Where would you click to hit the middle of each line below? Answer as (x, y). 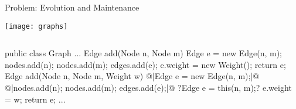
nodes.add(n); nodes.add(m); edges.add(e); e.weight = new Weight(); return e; (145, 64)
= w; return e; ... (35, 99)
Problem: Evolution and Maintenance (72, 7)
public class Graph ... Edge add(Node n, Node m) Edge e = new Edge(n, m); (144, 53)
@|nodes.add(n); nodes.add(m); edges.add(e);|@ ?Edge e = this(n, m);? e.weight (148, 88)
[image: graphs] (36, 26)
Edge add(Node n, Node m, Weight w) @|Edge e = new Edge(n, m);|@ (132, 76)
